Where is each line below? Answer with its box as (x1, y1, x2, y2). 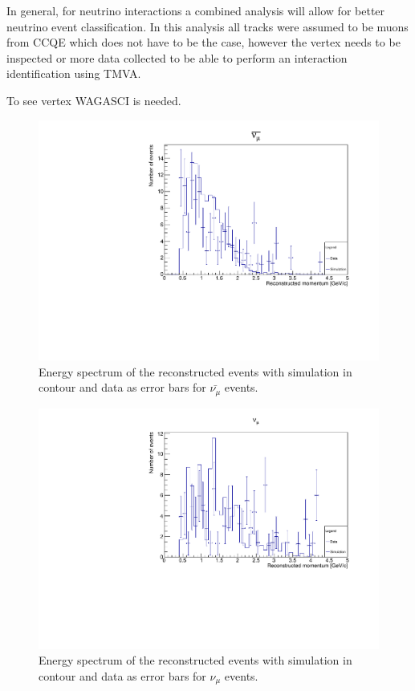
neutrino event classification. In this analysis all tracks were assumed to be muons (6, 18, 409, 35)
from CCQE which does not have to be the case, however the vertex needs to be (6, 34, 401, 51)
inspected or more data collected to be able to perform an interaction (6, 49, 348, 66)
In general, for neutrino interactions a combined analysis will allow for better (6, 2, 385, 18)
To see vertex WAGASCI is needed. (6, 91, 181, 108)
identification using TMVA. (6, 65, 141, 82)
